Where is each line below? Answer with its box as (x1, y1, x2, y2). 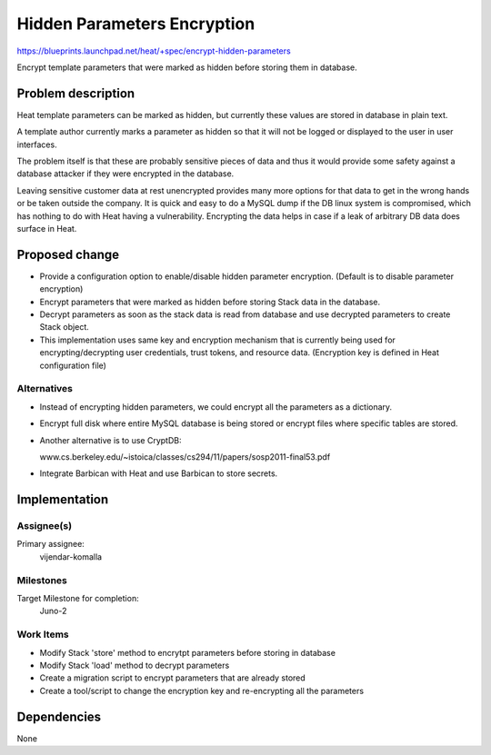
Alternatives (16, 382, 73, 395)
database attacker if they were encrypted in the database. (16, 168, 235, 179)
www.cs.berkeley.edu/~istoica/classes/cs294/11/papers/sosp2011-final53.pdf (39, 451, 331, 462)
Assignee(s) (16, 520, 73, 532)
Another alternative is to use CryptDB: (39, 434, 182, 445)
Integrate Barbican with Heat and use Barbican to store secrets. (39, 468, 278, 479)
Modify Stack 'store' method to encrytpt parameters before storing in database (39, 647, 336, 658)
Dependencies (16, 709, 102, 724)
